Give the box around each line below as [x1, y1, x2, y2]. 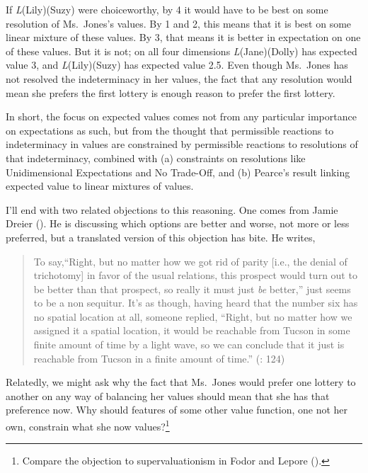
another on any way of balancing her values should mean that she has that [6, 388, 330, 403]
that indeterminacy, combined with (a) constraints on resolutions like [6, 150, 306, 165]
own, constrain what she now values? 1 [6, 417, 170, 433]
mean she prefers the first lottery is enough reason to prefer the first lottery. [6, 85, 335, 100]
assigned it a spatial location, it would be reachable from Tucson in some [33, 323, 350, 338]
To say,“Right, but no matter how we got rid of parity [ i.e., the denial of [33, 253, 347, 268]
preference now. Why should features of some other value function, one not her [6, 402, 348, 417]
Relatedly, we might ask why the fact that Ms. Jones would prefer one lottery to [6, 375, 356, 389]
